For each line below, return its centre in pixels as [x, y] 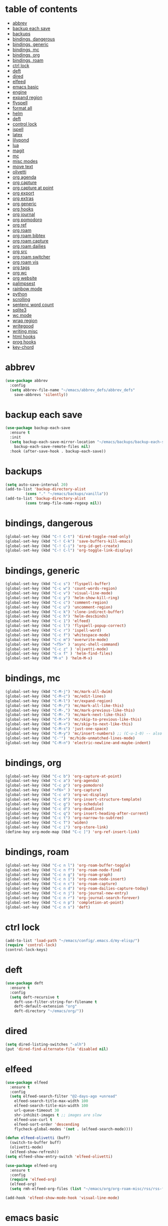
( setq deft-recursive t [34, 997]
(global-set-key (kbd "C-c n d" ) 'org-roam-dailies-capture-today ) [77, 888]
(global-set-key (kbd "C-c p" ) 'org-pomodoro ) [54, 785]
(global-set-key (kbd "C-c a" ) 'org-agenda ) [52, 781]
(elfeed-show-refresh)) [34, 1152]
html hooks [24, 336]
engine [19, 92]
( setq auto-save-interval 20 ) [37, 484]
